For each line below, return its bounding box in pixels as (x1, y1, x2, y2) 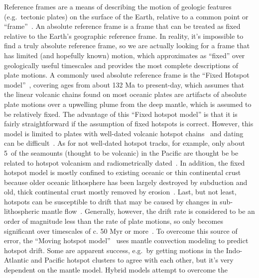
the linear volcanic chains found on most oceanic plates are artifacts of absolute (4, 89, 247, 99)
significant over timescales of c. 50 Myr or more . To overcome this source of (4, 225, 238, 236)
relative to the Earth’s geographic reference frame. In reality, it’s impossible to (4, 30, 244, 41)
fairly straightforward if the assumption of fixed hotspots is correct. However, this (4, 118, 254, 129)
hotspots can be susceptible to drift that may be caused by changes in (4, 196, 218, 206)
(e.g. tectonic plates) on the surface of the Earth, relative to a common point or (4, 11, 249, 21)
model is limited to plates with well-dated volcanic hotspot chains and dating (4, 128, 244, 138)
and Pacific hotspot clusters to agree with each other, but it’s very (31, 255, 234, 265)
